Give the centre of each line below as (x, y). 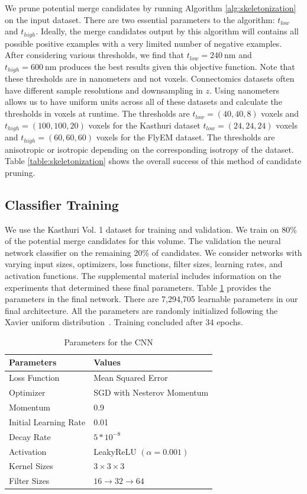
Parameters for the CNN (109, 341)
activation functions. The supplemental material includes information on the (143, 275)
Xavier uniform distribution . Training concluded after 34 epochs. (124, 322)
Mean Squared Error (131, 378)
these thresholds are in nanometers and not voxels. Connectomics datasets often (150, 78)
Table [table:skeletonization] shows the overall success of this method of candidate (153, 161)
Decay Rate (30, 436)
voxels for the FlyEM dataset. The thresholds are (185, 137)
